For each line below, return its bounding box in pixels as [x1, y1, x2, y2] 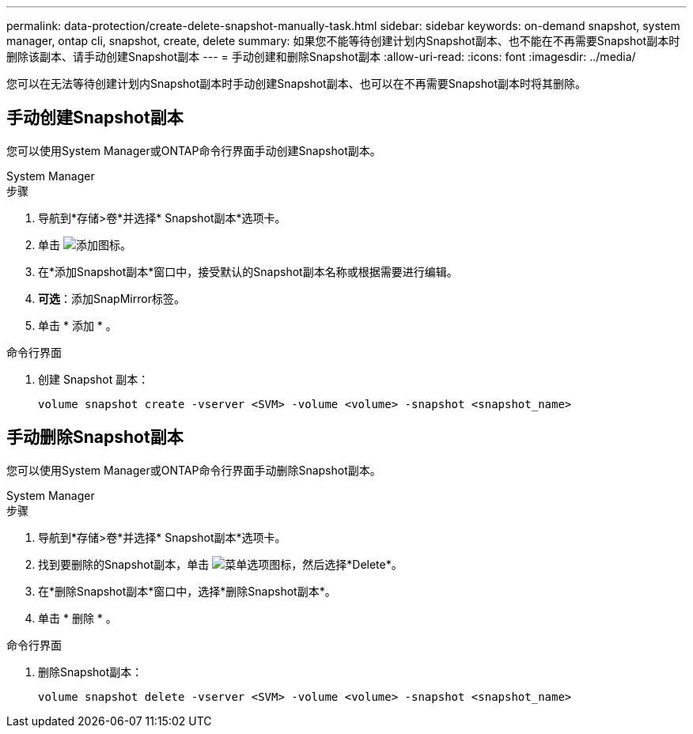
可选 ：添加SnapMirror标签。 [38, 291, 185, 305]
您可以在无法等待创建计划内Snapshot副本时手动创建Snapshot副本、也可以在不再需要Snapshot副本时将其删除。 [6, 77, 586, 90]
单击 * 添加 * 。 [38, 318, 117, 332]
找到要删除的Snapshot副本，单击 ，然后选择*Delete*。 [38, 557, 403, 571]
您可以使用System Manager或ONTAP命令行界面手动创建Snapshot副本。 [6, 143, 381, 157]
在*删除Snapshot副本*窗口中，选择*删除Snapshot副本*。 [38, 584, 336, 598]
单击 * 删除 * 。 [38, 611, 117, 625]
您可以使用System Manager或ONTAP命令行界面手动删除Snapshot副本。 [6, 463, 381, 477]
